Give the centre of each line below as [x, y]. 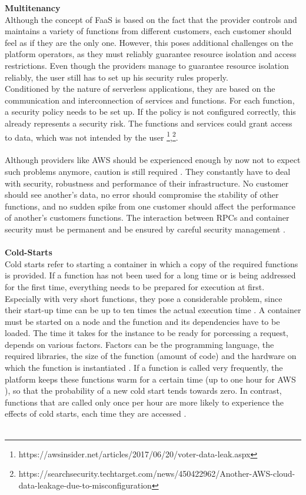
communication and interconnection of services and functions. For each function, [150, 100]
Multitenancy [33, 8]
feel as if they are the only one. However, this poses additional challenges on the [149, 42]
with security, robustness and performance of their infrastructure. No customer [147, 183]
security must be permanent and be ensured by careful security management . [145, 229]
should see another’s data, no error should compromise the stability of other [142, 195]
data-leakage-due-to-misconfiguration [85, 485]
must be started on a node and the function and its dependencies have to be [142, 321]
